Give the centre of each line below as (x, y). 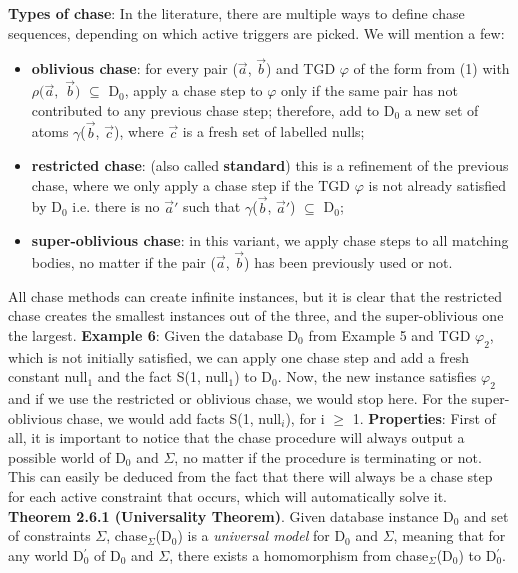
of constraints (49, 535)
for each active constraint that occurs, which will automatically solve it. (227, 495)
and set (486, 515)
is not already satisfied (437, 184)
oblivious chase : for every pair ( (134, 68)
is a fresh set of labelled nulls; (273, 131)
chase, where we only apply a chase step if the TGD (191, 184)
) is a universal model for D (261, 535)
